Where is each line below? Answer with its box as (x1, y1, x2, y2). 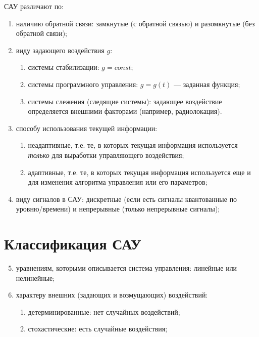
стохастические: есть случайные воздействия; (28, 323, 168, 334)
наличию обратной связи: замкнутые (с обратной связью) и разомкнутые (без (16, 18, 255, 28)
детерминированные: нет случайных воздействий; (28, 306, 180, 317)
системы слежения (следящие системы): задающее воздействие (28, 96, 222, 106)
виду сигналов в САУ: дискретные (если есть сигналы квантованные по (16, 193, 237, 204)
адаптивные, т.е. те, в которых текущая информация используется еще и (28, 166, 251, 177)
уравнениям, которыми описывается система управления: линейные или (16, 263, 237, 273)
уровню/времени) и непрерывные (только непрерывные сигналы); (16, 203, 220, 214)
